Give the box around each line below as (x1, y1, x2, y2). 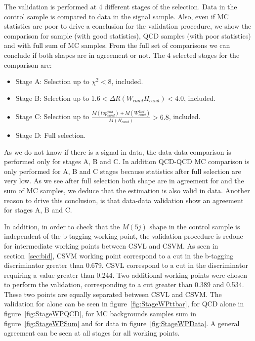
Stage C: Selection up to (15, 111, 89, 122)
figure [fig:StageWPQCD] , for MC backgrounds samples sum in (4, 308, 196, 319)
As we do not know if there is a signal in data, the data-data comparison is (4, 146, 231, 157)
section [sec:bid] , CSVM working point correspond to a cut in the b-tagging (4, 250, 234, 260)
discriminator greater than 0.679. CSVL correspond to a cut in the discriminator (4, 260, 248, 270)
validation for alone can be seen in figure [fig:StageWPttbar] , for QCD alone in (4, 298, 244, 309)
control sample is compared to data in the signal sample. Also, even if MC (4, 11, 229, 21)
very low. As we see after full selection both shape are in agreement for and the (4, 175, 244, 186)
